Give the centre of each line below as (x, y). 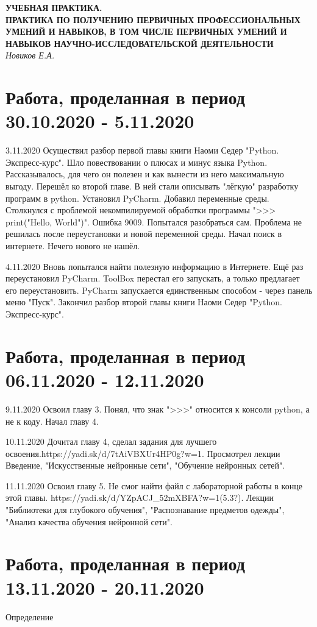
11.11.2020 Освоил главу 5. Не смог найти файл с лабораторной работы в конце (154, 485)
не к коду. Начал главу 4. (52, 421)
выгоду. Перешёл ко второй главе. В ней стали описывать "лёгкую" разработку (152, 186)
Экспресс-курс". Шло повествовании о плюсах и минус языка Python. (137, 162)
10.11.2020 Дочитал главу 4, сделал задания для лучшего (111, 441)
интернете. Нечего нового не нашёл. (73, 246)
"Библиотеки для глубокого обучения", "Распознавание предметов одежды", (145, 510)
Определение (30, 616)
